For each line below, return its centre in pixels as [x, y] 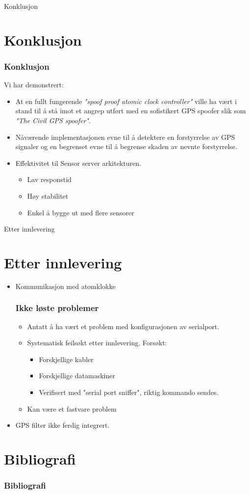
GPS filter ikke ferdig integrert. [62, 425]
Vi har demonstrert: [34, 85]
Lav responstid [49, 179]
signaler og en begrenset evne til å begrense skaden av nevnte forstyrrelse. [126, 146]
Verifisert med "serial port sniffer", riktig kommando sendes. [129, 392]
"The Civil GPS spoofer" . [53, 120]
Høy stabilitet [48, 195]
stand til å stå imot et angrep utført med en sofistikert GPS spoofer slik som [131, 111]
